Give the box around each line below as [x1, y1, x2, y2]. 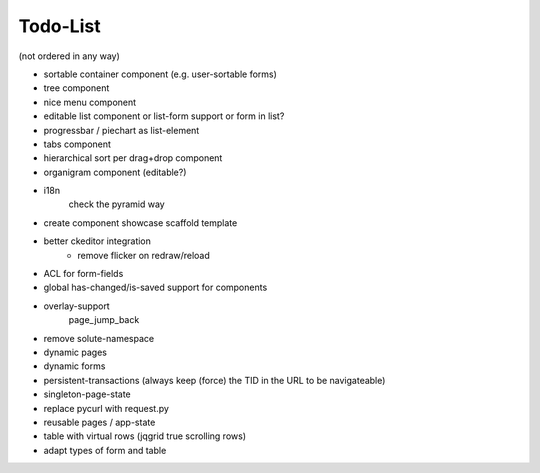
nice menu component [43, 96, 137, 108]
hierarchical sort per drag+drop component [43, 152, 223, 164]
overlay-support [43, 300, 110, 312]
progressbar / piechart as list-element [43, 124, 200, 136]
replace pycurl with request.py [43, 402, 170, 414]
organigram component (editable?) [43, 166, 187, 178]
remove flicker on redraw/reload [77, 249, 210, 261]
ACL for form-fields [43, 268, 124, 280]
